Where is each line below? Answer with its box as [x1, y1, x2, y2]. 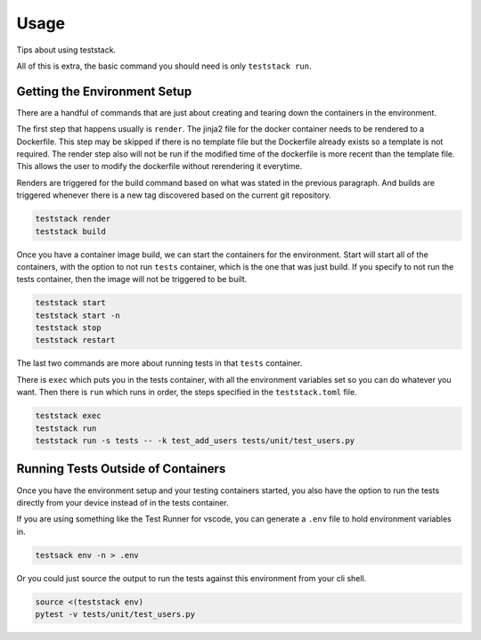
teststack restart [35, 335, 116, 345]
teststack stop [35, 323, 102, 333]
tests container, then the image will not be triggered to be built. [16, 274, 248, 285]
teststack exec [35, 410, 102, 421]
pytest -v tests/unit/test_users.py [35, 610, 196, 620]
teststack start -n [35, 310, 120, 320]
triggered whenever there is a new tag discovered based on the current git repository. [16, 190, 331, 200]
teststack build [35, 226, 107, 236]
